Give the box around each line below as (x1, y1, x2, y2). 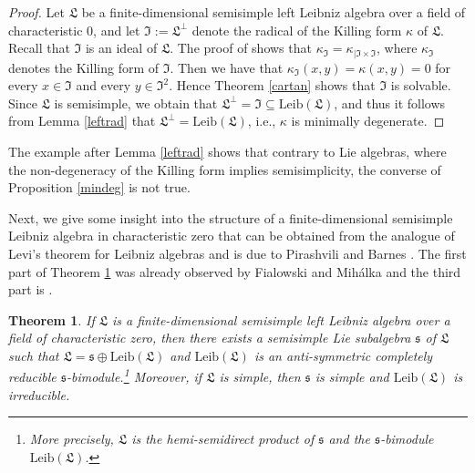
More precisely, (29, 429, 114, 448)
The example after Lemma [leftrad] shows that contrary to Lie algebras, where (8, 142, 447, 161)
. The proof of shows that (170, 38, 312, 57)
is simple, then (219, 367, 301, 386)
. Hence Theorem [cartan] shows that (169, 76, 376, 95)
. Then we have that (170, 57, 284, 77)
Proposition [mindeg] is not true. (8, 178, 191, 197)
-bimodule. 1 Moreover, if (67, 365, 202, 386)
